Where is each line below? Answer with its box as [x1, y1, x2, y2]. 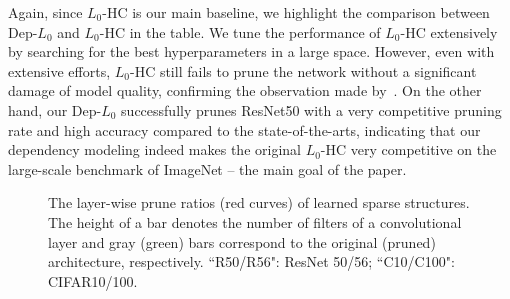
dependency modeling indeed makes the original [8, 139, 301, 160]
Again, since [8, 2, 83, 22]
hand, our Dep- [8, 99, 102, 120]
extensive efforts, [8, 60, 111, 81]
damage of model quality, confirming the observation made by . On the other [8, 80, 482, 101]
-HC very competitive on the [320, 139, 497, 160]
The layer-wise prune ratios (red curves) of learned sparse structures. [48, 192, 470, 213]
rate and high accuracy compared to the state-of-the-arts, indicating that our [8, 119, 481, 140]
